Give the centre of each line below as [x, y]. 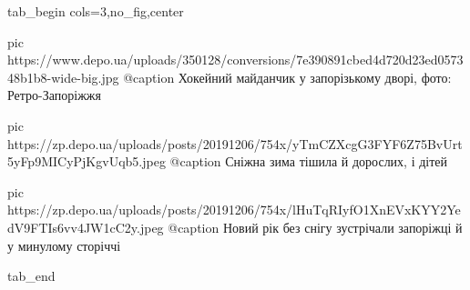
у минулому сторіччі [64, 245]
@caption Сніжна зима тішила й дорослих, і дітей [309, 161]
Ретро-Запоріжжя [54, 95]
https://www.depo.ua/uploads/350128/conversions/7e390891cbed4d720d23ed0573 [235, 60]
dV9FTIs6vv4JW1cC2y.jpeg [86, 227]
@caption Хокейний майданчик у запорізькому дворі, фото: [287, 77]
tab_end [31, 276]
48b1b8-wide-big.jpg [63, 77]
